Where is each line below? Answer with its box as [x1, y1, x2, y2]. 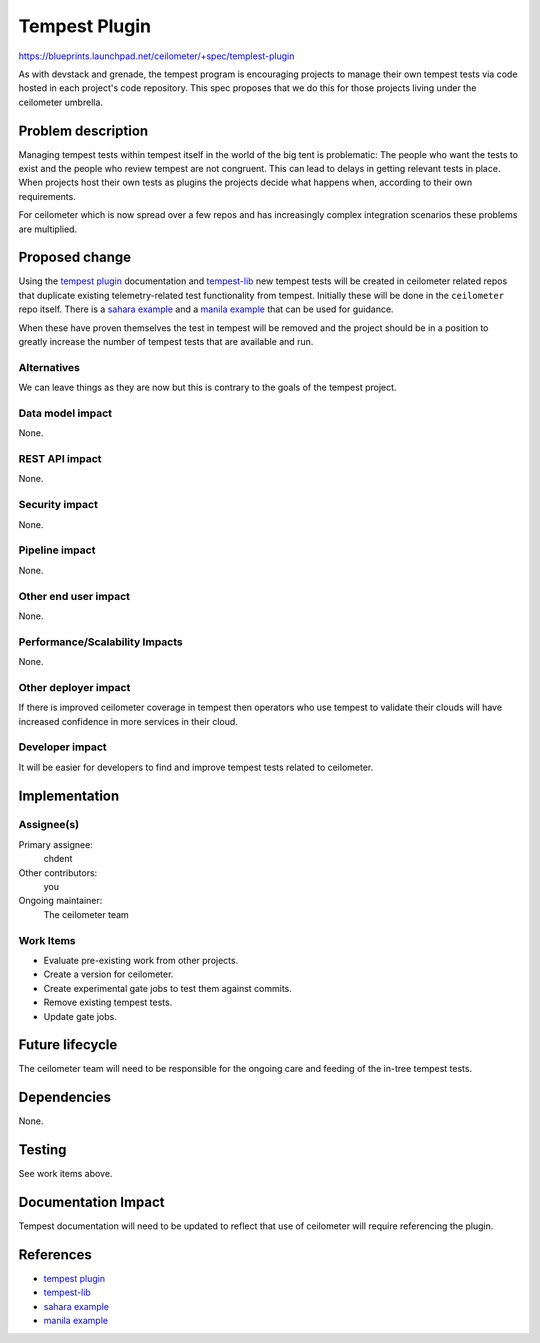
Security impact [18, 498, 99, 512]
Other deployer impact [18, 680, 131, 694]
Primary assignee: [18, 838, 94, 850]
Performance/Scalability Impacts [18, 635, 184, 649]
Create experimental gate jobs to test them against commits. [43, 982, 292, 994]
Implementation [18, 787, 120, 804]
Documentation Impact [18, 1194, 165, 1211]
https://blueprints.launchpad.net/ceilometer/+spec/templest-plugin [18, 50, 295, 62]
